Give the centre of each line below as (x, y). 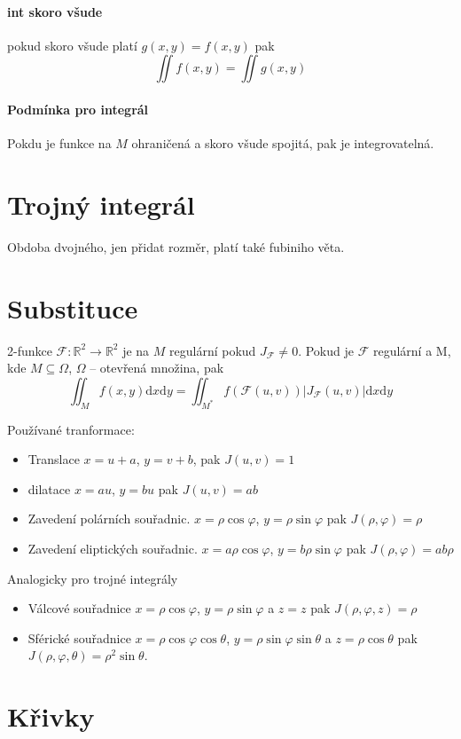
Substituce (73, 307)
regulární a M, (412, 350)
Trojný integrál (101, 204)
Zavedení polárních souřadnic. (109, 519)
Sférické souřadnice (79, 637)
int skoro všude (55, 11)
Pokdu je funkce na (59, 143)
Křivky (51, 716)
